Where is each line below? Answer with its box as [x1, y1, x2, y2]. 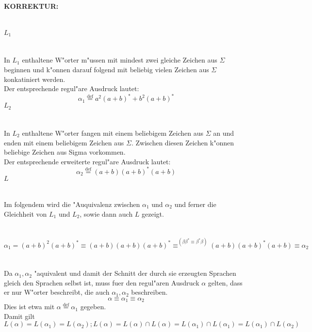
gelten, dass [208, 277, 243, 287]
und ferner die [174, 199, 216, 209]
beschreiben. [131, 287, 168, 297]
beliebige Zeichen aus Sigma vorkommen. [4, 147, 126, 157]
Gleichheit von [4, 208, 47, 219]
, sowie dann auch [80, 208, 133, 219]
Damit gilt [4, 311, 35, 321]
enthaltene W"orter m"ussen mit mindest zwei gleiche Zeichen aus [22, 55, 217, 65]
